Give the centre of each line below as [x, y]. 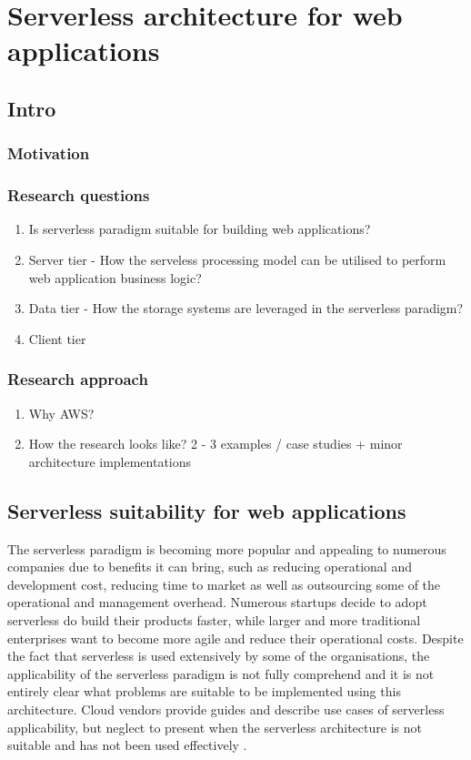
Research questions [79, 195]
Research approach [78, 379]
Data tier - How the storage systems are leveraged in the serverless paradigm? [246, 308]
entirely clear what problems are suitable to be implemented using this [204, 691]
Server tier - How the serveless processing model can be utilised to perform [237, 259]
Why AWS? [61, 413]
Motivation [49, 153]
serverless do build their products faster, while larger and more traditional [214, 619]
